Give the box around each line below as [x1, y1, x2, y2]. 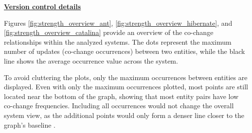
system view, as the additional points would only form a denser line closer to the [4, 110, 245, 120]
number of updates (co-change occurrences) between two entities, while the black [4, 46, 245, 56]
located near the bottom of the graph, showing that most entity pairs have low [4, 91, 239, 101]
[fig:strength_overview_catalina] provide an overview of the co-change [4, 27, 214, 37]
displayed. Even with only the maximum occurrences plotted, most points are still [4, 82, 248, 92]
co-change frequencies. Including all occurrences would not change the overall [4, 100, 234, 111]
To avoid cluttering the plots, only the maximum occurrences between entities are [4, 72, 248, 82]
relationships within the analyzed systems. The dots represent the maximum [4, 36, 232, 47]
